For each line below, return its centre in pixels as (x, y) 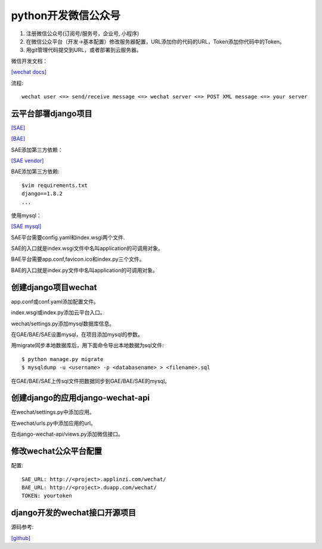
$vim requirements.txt (55, 185)
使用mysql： (26, 215)
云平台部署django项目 (52, 113)
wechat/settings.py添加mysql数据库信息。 (63, 323)
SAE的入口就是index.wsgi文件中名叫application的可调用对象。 (87, 248)
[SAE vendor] (27, 161)
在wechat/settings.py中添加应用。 (53, 412)
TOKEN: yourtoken (47, 496)
